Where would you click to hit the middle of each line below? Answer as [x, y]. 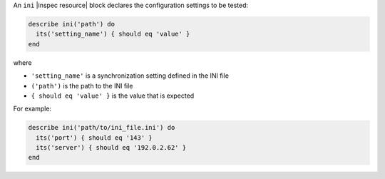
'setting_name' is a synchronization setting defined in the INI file [130, 76]
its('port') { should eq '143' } [94, 138]
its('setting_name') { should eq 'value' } [113, 34]
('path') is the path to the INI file [82, 86]
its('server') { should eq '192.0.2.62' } [111, 148]
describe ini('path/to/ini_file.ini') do [102, 128]
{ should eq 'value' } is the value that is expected [113, 96]
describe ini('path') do [72, 24]
